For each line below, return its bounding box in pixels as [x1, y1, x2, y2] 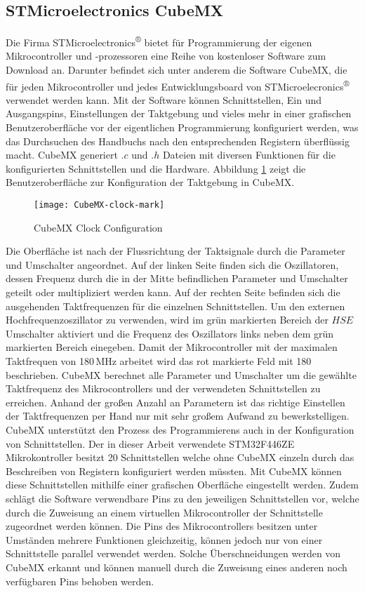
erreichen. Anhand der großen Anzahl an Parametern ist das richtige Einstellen [6, 394, 345, 409]
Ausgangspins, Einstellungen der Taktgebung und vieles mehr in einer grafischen [6, 106, 352, 121]
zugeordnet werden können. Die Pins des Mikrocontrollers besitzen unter [6, 519, 318, 533]
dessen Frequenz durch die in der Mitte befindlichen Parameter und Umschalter [6, 271, 348, 286]
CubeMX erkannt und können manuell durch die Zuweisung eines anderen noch [6, 559, 347, 574]
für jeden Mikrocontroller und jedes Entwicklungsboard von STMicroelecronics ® [6, 76, 350, 93]
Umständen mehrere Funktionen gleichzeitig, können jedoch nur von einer [6, 532, 323, 547]
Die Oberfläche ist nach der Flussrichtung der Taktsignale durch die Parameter [6, 244, 345, 258]
